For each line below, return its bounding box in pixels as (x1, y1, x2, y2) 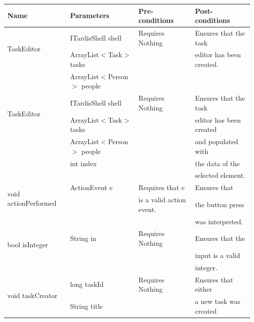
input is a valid (195, 250, 240, 260)
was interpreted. (195, 216, 243, 226)
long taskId (70, 279, 104, 289)
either (195, 284, 212, 294)
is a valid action (138, 194, 186, 205)
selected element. (195, 170, 246, 180)
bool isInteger (7, 239, 48, 249)
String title (70, 301, 103, 311)
